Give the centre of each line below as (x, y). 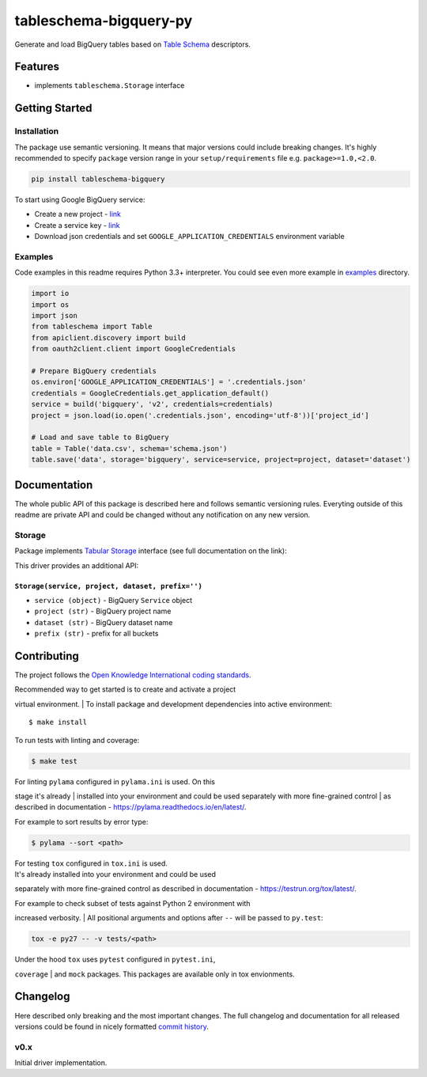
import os (50, 304)
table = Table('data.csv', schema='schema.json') (129, 448)
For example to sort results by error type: (81, 821)
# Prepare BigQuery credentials (94, 371)
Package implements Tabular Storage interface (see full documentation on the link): (151, 551)
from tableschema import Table (92, 327)
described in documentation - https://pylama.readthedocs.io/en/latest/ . (130, 807)
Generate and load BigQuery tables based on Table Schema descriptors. (132, 44)
